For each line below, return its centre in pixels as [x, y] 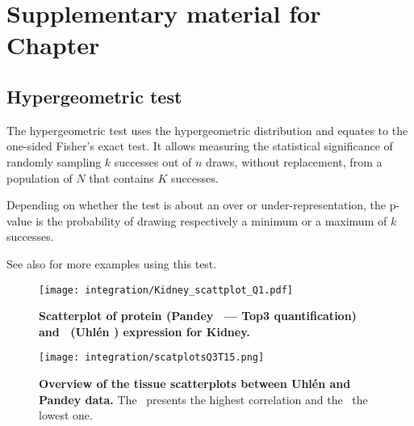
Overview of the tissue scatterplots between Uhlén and [195, 384]
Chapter [53, 45]
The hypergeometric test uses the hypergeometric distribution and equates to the [207, 130]
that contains [121, 177]
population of [40, 177]
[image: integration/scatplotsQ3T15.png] [152, 358]
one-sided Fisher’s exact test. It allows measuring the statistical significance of [200, 146]
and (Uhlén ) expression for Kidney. [144, 331]
